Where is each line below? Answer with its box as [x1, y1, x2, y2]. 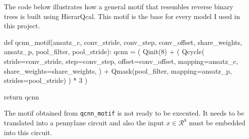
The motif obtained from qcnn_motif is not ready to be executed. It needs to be [4, 108, 244, 118]
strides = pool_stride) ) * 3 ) [4, 75, 88, 85]
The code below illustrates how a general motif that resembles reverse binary [4, 1, 233, 11]
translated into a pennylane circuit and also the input [4, 118, 164, 127]
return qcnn [4, 91, 39, 101]
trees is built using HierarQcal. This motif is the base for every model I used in [4, 11, 240, 21]
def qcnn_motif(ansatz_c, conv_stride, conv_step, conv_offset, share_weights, [4, 37, 242, 47]
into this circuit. [4, 127, 52, 137]
